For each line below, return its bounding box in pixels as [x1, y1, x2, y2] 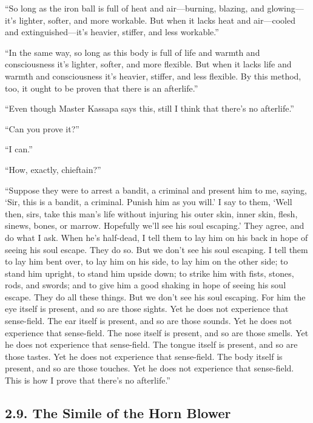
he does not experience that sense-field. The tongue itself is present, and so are [5, 338, 298, 351]
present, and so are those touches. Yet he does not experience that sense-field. [5, 362, 294, 374]
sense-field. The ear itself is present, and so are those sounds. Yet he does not [5, 314, 292, 327]
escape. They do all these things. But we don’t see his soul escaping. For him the [5, 290, 306, 303]
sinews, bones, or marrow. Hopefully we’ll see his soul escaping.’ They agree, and [5, 219, 305, 232]
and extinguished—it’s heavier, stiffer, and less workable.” [5, 25, 219, 38]
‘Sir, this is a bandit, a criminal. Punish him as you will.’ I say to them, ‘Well [5, 195, 292, 208]
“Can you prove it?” [5, 122, 79, 135]
